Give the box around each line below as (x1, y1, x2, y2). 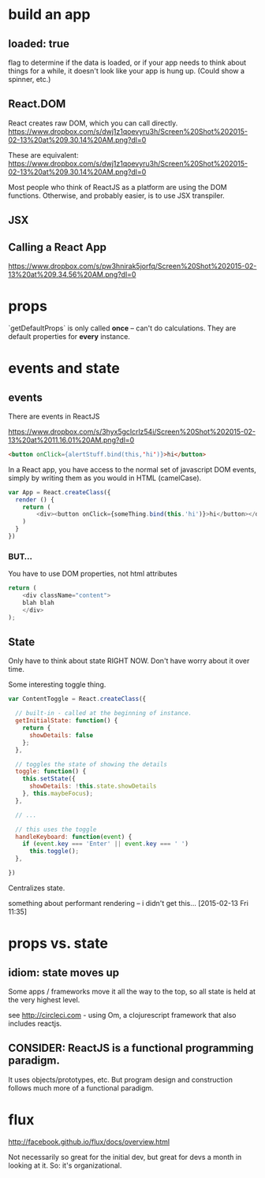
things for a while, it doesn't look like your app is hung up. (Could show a (8, 66, 245, 76)
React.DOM (8, 97, 66, 111)
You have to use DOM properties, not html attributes (8, 569, 177, 579)
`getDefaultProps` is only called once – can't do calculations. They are (8, 323, 237, 333)
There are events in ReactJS (8, 412, 100, 421)
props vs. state (8, 934, 109, 952)
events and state (8, 360, 120, 378)
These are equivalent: (8, 150, 79, 159)
